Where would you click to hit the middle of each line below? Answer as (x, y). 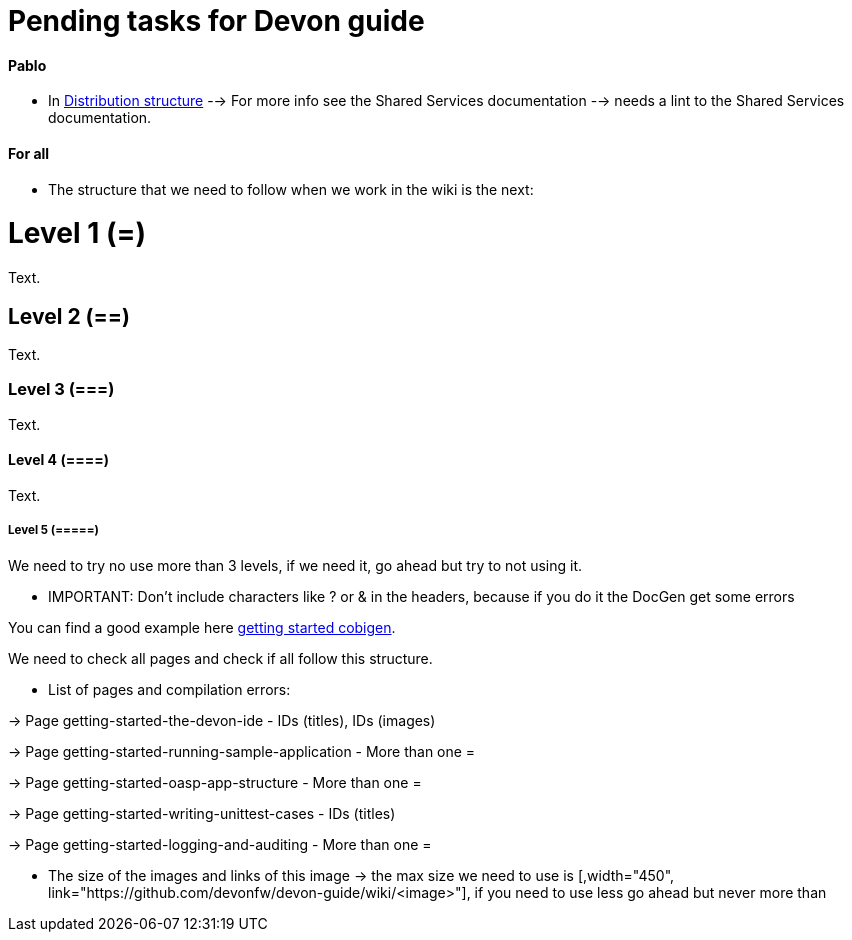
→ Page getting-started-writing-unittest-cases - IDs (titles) (202, 813)
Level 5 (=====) (53, 530)
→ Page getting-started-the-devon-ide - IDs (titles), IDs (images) (222, 720)
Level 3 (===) (61, 389)
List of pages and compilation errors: (169, 689)
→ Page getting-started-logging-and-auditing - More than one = (220, 844)
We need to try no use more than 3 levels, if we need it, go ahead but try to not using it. (295, 565)
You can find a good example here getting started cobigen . (202, 627)
